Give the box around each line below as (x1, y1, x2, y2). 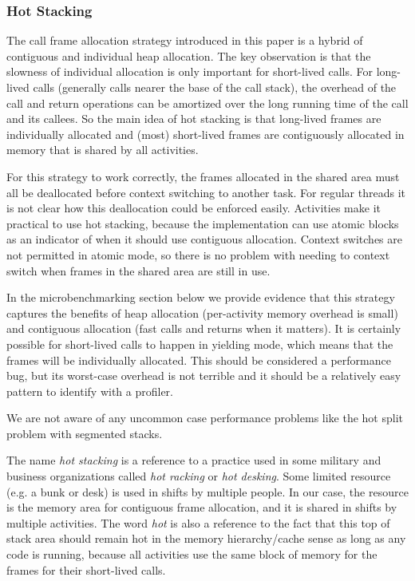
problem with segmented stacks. (6, 425, 163, 441)
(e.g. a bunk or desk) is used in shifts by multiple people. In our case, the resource (6, 483, 409, 500)
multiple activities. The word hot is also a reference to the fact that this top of (6, 514, 390, 531)
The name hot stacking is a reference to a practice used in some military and (6, 452, 381, 468)
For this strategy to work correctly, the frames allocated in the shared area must (6, 168, 400, 184)
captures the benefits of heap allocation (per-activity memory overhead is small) (6, 304, 398, 321)
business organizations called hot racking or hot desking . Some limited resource (6, 468, 391, 484)
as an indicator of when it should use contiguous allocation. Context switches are (6, 231, 402, 247)
